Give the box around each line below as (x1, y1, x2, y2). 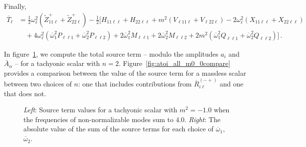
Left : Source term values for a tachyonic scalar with (23, 105, 177, 115)
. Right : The (184, 114, 220, 124)
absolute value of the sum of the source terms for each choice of (23, 124, 214, 134)
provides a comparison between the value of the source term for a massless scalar (4, 67, 246, 78)
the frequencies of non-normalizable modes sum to (23, 114, 174, 124)
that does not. (4, 88, 46, 98)
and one (219, 79, 243, 89)
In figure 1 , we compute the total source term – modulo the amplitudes (4, 48, 219, 59)
